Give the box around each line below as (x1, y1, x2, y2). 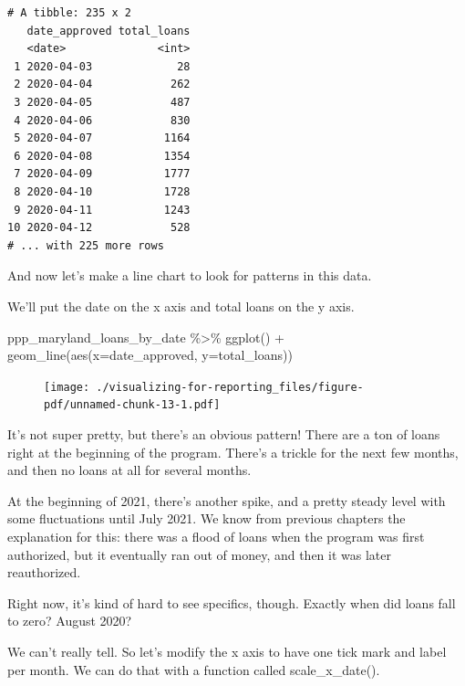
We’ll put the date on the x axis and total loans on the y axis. (7, 296, 355, 315)
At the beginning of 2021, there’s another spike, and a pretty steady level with (7, 491, 446, 510)
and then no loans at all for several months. (7, 460, 252, 480)
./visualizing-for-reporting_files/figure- (96, 380, 364, 394)
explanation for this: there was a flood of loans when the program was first (7, 526, 425, 545)
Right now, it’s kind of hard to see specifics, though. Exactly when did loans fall (7, 593, 456, 612)
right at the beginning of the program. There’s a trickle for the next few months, (7, 442, 459, 461)
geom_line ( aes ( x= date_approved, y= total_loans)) (7, 345, 293, 364)
